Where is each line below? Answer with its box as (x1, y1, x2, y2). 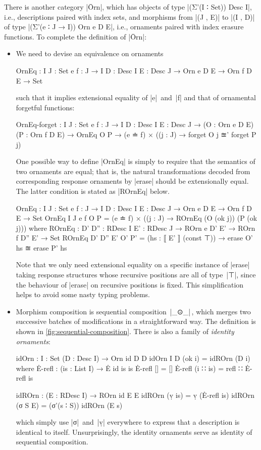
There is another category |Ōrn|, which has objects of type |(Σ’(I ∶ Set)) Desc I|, (4, 2, 252, 12)
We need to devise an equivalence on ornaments (16, 48, 164, 59)
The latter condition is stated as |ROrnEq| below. (16, 185, 170, 196)
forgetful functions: (16, 102, 75, 112)
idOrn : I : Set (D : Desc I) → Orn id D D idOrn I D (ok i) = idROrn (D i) (16, 353, 250, 363)
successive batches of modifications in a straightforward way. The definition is (16, 316, 256, 326)
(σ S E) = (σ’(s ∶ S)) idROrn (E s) (16, 399, 123, 410)
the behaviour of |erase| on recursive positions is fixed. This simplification (16, 279, 244, 290)
